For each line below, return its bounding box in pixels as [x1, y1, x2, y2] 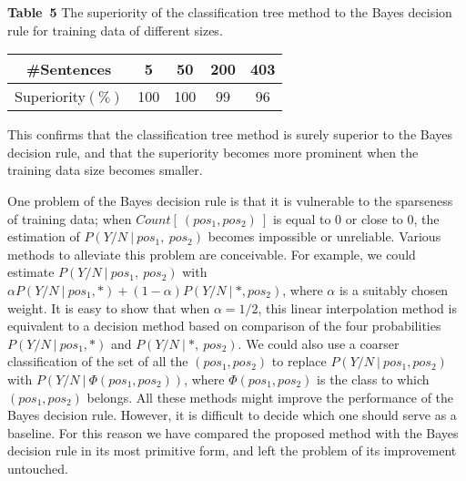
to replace [271, 352, 327, 371]
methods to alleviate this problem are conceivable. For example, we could [7, 244, 416, 263]
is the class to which [317, 369, 430, 388]
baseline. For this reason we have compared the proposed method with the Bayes [7, 423, 459, 442]
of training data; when [7, 209, 132, 228]
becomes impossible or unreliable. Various [208, 227, 441, 246]
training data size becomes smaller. [7, 160, 203, 179]
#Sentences [25, 58, 112, 80]
